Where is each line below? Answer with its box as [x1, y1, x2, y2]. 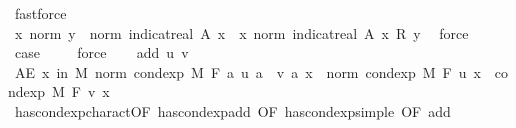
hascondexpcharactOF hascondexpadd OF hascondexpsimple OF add [14, 100, 451, 121]
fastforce [14, 3, 67, 23]
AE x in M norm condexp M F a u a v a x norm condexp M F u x [14, 61, 481, 82]
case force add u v [14, 42, 189, 63]
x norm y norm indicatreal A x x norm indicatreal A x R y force [14, 22, 469, 43]
